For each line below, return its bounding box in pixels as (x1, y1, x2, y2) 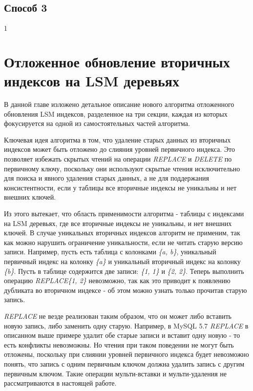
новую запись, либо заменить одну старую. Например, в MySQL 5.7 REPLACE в (4, 320, 249, 330)
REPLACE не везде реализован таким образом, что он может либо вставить (4, 310, 232, 321)
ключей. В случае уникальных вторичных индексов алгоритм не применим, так (4, 227, 240, 238)
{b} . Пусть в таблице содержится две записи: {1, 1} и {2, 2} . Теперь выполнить (4, 266, 244, 276)
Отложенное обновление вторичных (4, 51, 230, 71)
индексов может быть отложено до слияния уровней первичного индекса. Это (4, 144, 235, 154)
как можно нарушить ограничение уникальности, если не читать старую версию (4, 237, 243, 247)
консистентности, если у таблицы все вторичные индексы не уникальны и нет (4, 182, 237, 192)
